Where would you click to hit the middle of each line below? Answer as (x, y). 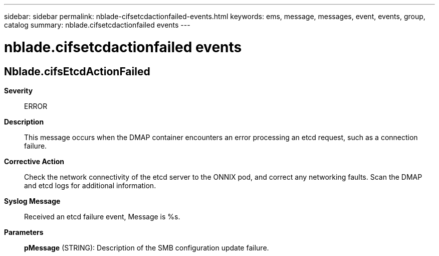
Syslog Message (32, 201)
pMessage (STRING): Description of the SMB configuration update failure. (147, 247)
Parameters (24, 232)
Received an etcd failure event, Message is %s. (102, 216)
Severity (19, 90)
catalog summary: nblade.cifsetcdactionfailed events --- (97, 25)
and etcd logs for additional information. (90, 185)
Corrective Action (34, 161)
